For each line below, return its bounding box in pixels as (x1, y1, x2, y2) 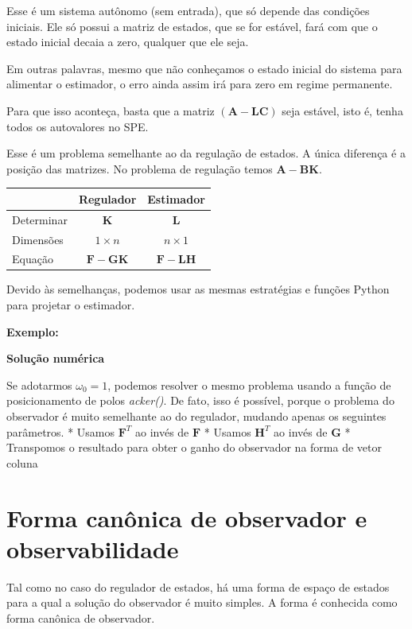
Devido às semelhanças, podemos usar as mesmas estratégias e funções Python (6, 281, 390, 297)
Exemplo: (6, 323, 59, 340)
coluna (6, 454, 38, 471)
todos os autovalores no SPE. (6, 118, 149, 134)
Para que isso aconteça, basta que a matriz (6, 102, 215, 118)
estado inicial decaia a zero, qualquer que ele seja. (6, 33, 249, 50)
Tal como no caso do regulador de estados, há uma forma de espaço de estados (6, 578, 390, 595)
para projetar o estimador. (6, 297, 135, 313)
